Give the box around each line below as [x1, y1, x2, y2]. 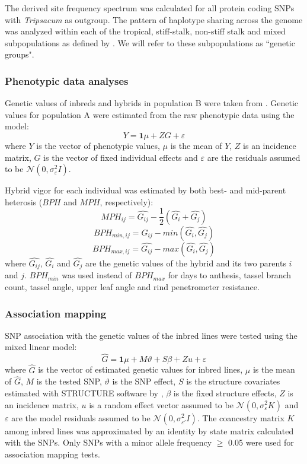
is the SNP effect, [112, 375, 176, 387]
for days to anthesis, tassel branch [168, 269, 292, 281]
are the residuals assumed [207, 151, 300, 163]
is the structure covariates [186, 375, 280, 387]
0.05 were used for [228, 436, 294, 449]
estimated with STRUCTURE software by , [5, 386, 164, 399]
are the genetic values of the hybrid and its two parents [85, 257, 286, 269]
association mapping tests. [5, 447, 100, 460]
